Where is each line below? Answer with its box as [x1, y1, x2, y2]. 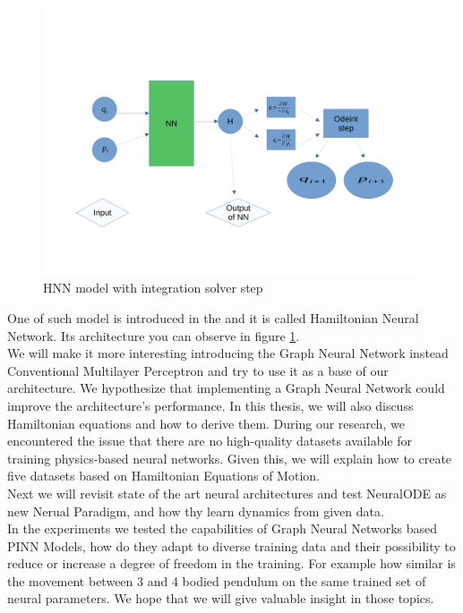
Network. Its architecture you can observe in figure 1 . [7, 326, 300, 345]
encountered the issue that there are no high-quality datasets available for [7, 431, 412, 450]
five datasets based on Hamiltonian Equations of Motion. [7, 466, 320, 485]
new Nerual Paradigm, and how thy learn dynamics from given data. [7, 501, 384, 520]
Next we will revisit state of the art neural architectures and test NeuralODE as [7, 483, 447, 502]
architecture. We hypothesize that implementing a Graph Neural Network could [7, 379, 445, 397]
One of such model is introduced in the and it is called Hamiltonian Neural [7, 308, 419, 327]
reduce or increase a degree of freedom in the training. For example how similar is [7, 554, 456, 573]
